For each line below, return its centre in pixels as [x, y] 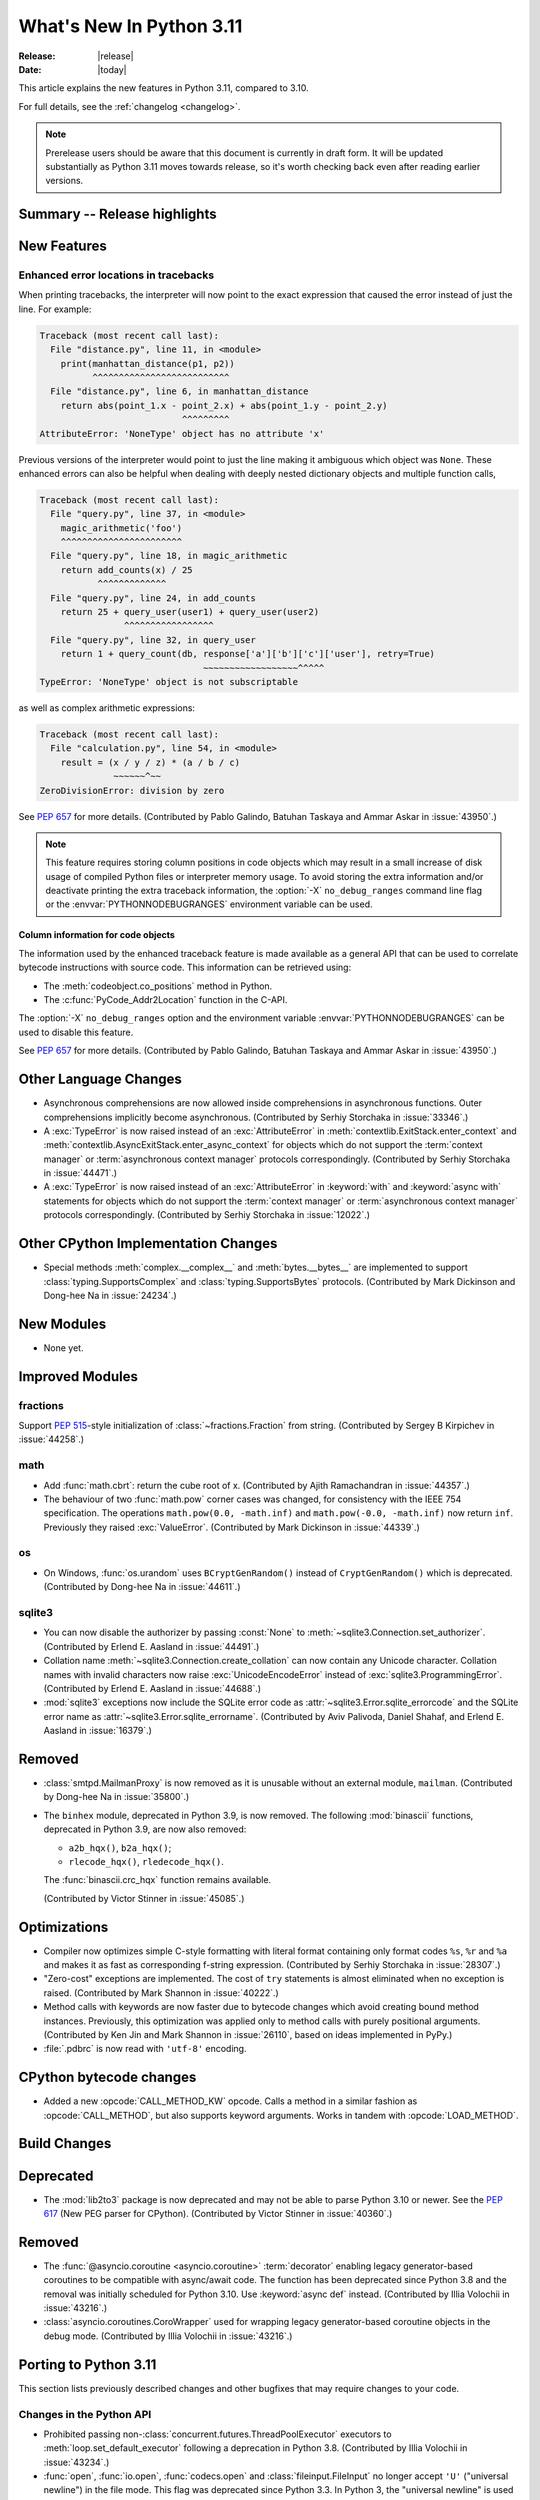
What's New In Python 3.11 [130, 26]
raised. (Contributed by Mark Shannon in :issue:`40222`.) [161, 1992]
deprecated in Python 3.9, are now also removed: [145, 1829]
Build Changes [65, 2143]
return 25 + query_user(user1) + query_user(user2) [190, 612]
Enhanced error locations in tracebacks [116, 275]
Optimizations [63, 1926]
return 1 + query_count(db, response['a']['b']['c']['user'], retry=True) [247, 654]
